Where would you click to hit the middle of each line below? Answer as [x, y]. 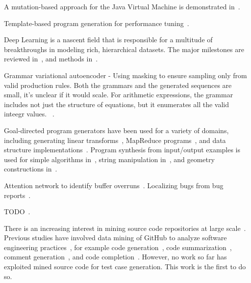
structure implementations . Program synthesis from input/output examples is [122, 150]
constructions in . [31, 169]
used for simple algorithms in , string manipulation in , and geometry [109, 159]
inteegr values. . [29, 114]
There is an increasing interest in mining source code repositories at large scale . [125, 228]
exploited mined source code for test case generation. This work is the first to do [125, 267]
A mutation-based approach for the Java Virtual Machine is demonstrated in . [122, 6]
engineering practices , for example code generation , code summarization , [118, 247]
